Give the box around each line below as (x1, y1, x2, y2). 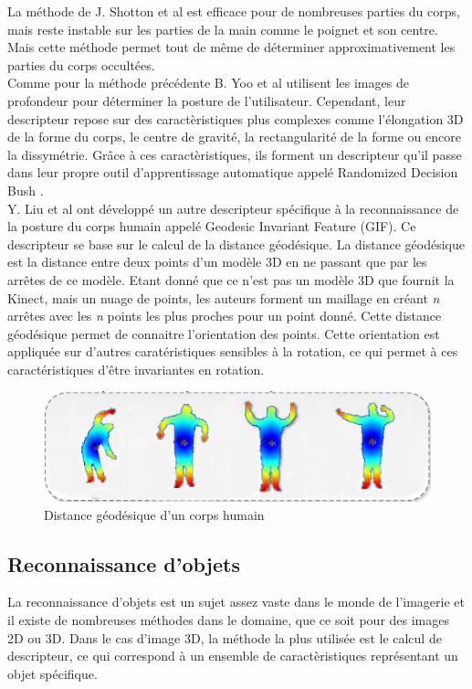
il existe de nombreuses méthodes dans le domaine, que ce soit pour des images (7, 609, 450, 629)
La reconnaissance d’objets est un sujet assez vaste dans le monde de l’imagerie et (7, 592, 465, 611)
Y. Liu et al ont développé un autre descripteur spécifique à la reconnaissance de (7, 198, 459, 217)
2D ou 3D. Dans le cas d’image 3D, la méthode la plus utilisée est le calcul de (7, 628, 442, 647)
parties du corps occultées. (7, 55, 155, 74)
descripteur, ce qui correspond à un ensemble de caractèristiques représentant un (7, 646, 458, 665)
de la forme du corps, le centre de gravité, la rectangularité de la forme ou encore (7, 127, 461, 146)
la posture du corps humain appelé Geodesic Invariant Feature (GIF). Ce (7, 217, 416, 236)
